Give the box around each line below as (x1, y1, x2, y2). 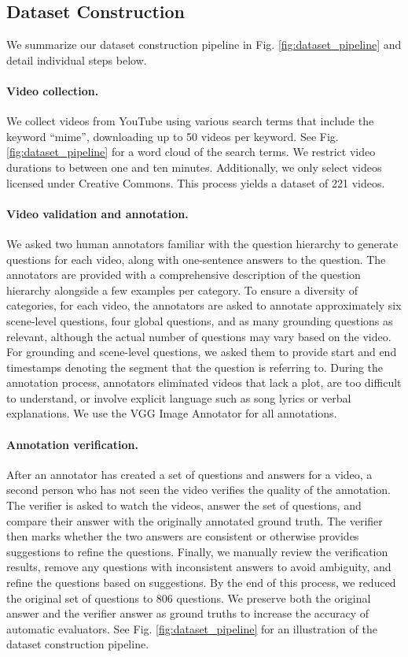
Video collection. (6, 82, 99, 98)
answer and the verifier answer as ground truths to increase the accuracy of (6, 605, 369, 622)
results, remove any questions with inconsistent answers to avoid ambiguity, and (6, 559, 391, 575)
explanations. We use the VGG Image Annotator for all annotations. (6, 405, 337, 421)
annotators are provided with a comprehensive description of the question (6, 266, 361, 283)
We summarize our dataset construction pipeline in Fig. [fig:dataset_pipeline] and (6, 36, 402, 53)
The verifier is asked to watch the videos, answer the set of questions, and (6, 497, 362, 514)
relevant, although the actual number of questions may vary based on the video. (6, 328, 391, 344)
